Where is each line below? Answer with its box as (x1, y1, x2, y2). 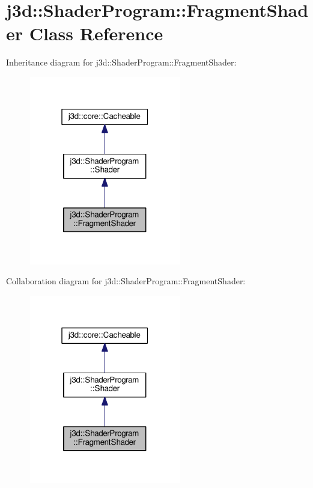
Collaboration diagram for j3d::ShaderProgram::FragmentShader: (6, 275, 246, 287)
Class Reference (29, 21, 163, 46)
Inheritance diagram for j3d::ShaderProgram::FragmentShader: (6, 56, 237, 69)
